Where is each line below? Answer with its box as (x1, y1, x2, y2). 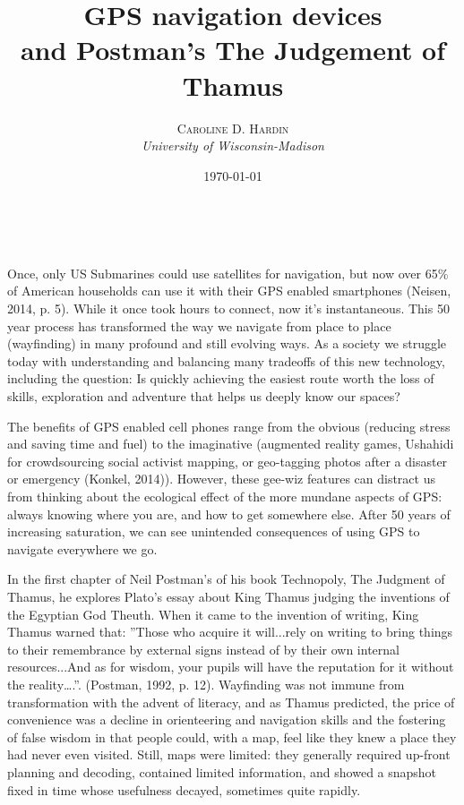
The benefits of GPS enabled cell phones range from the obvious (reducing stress (7, 416, 451, 435)
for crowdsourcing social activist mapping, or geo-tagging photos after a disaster (7, 451, 448, 470)
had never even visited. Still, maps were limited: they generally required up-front (7, 745, 451, 764)
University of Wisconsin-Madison (142, 136, 324, 155)
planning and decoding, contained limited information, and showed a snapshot (7, 762, 437, 781)
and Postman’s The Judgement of (20, 31, 446, 68)
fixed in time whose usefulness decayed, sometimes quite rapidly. (7, 780, 361, 799)
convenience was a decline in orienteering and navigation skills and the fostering (7, 710, 446, 729)
